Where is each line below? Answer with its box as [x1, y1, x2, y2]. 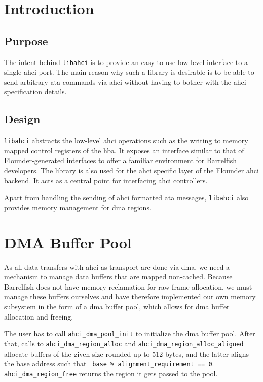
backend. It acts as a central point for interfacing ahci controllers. [4, 175, 208, 185]
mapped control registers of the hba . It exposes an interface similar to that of [4, 145, 244, 155]
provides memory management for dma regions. [4, 202, 152, 212]
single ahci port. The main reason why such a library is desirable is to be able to [4, 67, 254, 77]
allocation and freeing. [4, 311, 73, 322]
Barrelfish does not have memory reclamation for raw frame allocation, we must [4, 281, 252, 292]
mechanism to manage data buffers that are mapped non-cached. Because [4, 271, 233, 282]
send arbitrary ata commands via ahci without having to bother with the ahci [4, 76, 246, 87]
